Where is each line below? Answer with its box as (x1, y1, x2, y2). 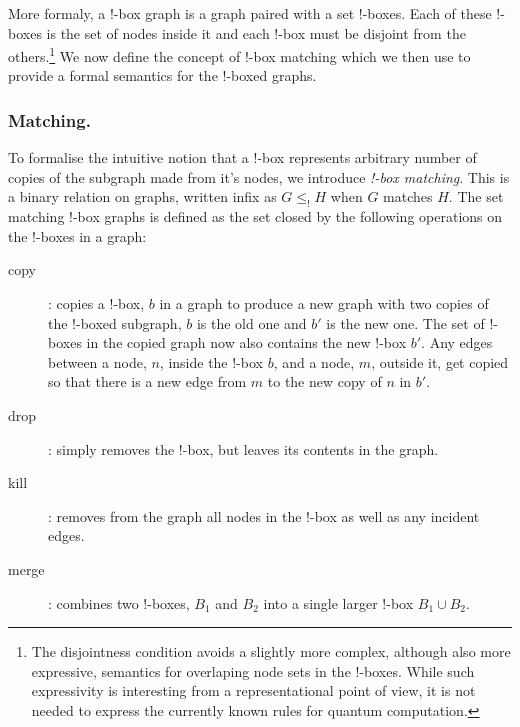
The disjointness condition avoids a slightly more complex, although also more (31, 641, 511, 662)
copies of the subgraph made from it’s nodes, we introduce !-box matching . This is (8, 166, 510, 187)
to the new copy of (267, 371, 382, 392)
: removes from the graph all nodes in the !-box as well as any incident (48, 505, 480, 526)
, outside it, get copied (371, 351, 509, 372)
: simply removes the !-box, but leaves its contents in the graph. (48, 438, 439, 459)
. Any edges (421, 332, 493, 353)
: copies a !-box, (48, 293, 145, 314)
